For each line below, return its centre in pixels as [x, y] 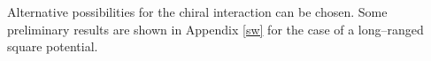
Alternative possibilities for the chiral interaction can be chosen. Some [197, 11]
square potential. [53, 46]
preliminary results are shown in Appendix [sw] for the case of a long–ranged [215, 29]
